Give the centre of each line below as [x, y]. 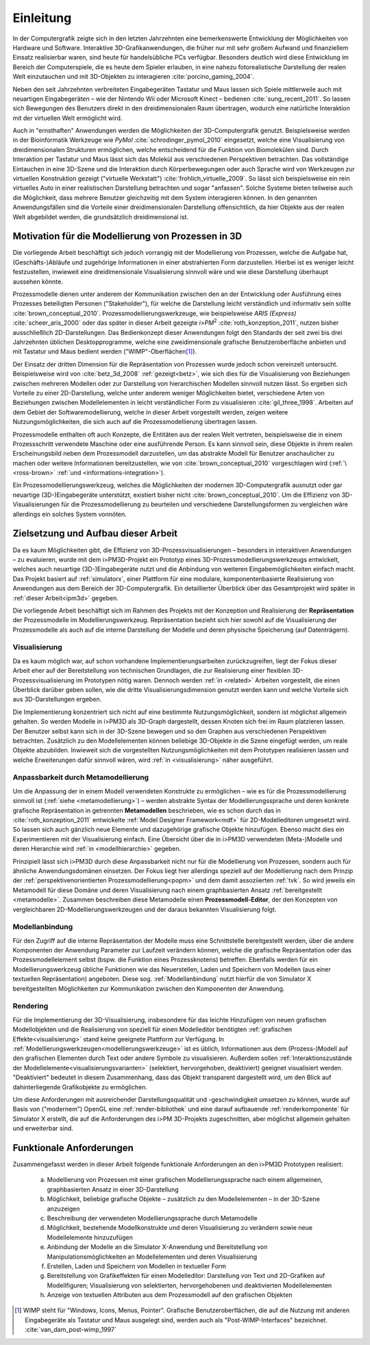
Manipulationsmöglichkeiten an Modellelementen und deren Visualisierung [152, 1257]
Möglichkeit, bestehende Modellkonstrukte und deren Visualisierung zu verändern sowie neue [180, 1228]
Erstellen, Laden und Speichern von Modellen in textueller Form [136, 1266]
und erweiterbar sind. [43, 1128]
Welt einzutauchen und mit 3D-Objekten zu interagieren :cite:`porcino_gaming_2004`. [134, 77]
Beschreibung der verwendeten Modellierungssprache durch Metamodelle [152, 1218]
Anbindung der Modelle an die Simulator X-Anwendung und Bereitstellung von [157, 1247]
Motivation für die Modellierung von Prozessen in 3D [127, 236]
